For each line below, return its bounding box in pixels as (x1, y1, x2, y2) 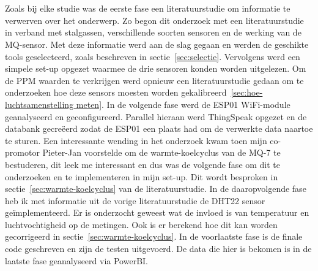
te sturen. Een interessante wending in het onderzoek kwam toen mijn (5, 134, 267, 147)
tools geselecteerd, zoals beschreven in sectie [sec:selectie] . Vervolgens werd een (5, 50, 300, 63)
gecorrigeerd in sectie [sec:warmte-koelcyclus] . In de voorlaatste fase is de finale (5, 230, 303, 243)
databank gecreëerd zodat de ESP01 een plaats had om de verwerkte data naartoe (5, 122, 313, 135)
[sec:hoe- (231, 86, 263, 99)
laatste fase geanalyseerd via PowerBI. (5, 254, 148, 267)
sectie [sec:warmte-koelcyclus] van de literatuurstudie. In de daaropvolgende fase (5, 182, 306, 195)
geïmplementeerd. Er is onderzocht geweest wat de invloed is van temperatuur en (5, 206, 309, 219)
